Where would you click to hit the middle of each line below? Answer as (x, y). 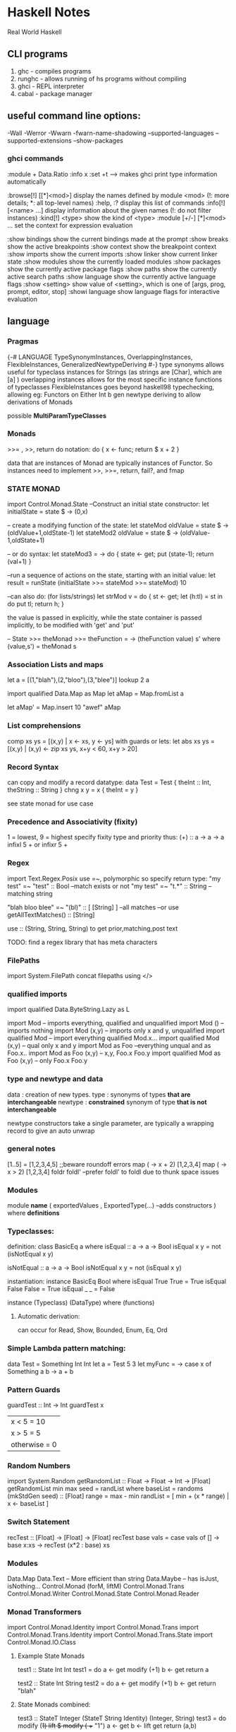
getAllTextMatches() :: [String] (51, 914)
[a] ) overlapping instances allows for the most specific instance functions (115, 379)
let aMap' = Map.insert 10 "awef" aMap (64, 707)
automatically (27, 182)
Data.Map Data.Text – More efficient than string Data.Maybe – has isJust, (113, 1578)
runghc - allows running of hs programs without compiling (102, 78)
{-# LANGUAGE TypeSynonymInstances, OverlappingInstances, (100, 357)
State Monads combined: (54, 1704)
